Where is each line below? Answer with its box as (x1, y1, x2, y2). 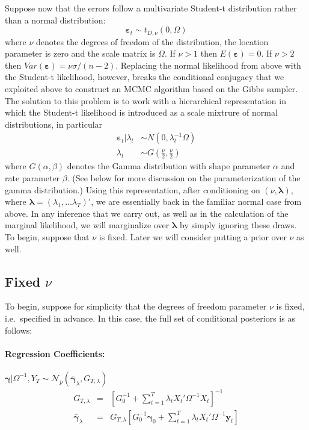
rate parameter (5, 172, 60, 184)
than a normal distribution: (5, 13, 106, 26)
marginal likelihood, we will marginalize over (5, 219, 170, 231)
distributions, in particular (5, 117, 103, 130)
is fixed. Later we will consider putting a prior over (99, 231, 287, 243)
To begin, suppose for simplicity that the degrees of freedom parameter (5, 300, 267, 313)
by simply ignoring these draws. (180, 219, 297, 231)
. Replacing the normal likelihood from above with (115, 58, 301, 71)
